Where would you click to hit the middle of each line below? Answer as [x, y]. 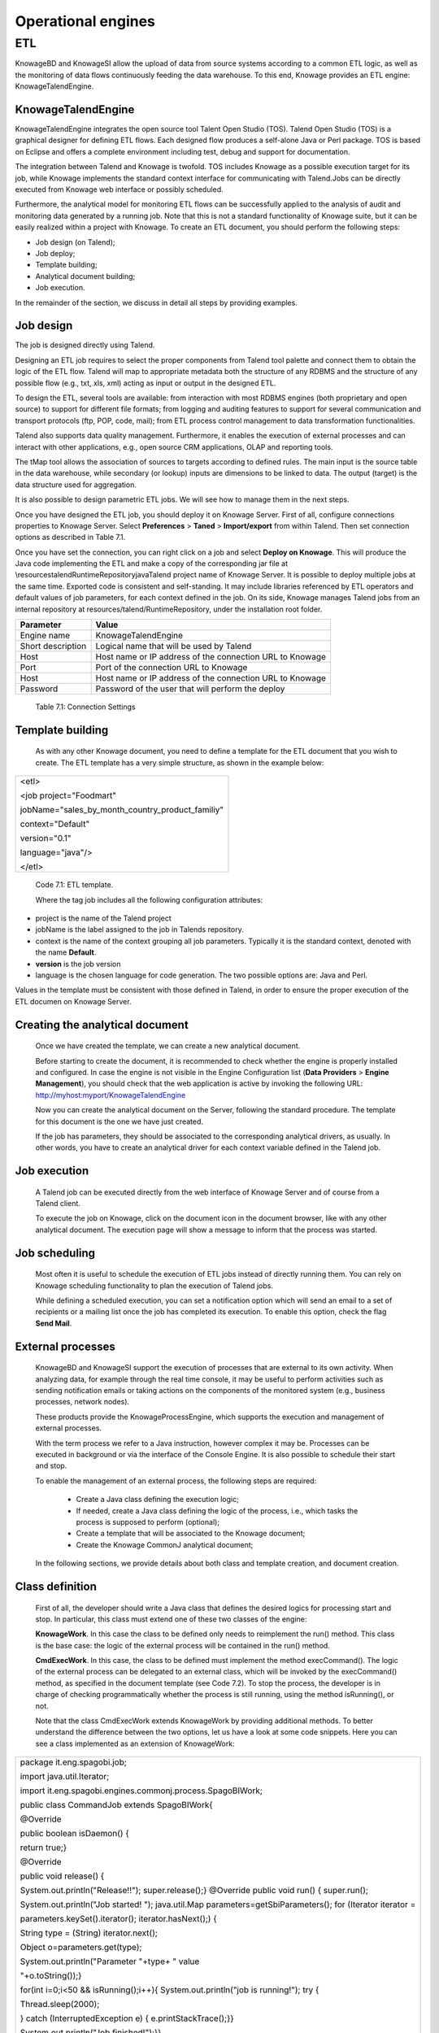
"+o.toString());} [51, 1976]
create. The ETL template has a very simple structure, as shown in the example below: [180, 762]
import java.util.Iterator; [65, 1777]
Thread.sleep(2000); [60, 2005]
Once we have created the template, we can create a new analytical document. [168, 1046]
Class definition [56, 1586]
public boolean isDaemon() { [74, 1834]
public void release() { [62, 1876]
